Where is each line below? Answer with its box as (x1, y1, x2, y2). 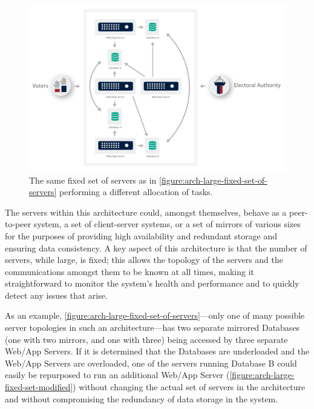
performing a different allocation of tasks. (59, 185, 213, 198)
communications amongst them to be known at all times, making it (5, 265, 255, 278)
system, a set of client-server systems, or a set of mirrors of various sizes (33, 218, 301, 230)
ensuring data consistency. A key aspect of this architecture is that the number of (5, 241, 307, 254)
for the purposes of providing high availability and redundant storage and (5, 229, 278, 242)
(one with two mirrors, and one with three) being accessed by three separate (5, 333, 288, 345)
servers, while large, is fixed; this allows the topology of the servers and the (5, 253, 283, 266)
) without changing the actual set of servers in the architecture (73, 381, 306, 393)
